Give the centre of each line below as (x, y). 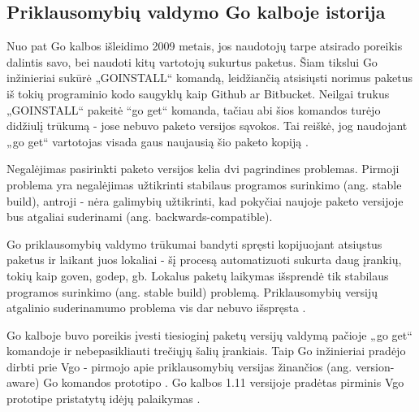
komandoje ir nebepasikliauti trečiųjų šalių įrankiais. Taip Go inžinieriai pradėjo (206, 351)
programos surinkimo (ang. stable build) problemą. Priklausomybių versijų (192, 291)
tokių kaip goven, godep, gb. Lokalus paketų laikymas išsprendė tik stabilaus (198, 275)
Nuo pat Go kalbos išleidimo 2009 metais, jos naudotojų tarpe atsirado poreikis (205, 46)
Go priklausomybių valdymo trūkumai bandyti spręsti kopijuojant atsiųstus (194, 243)
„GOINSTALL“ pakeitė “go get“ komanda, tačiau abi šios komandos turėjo (194, 109)
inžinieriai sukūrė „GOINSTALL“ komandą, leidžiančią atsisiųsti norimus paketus (210, 78)
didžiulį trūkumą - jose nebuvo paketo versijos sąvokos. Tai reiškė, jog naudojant (207, 126)
